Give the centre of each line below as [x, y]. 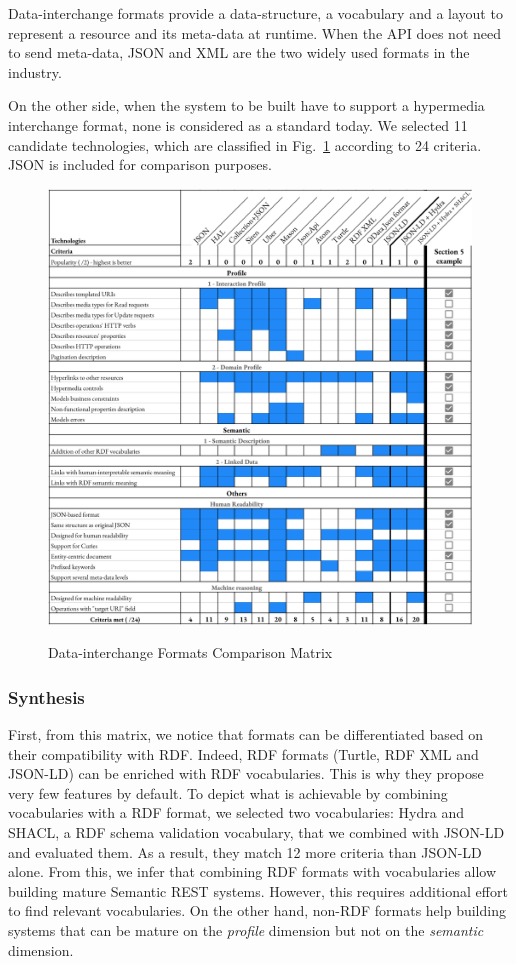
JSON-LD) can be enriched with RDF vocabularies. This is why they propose [246, 773]
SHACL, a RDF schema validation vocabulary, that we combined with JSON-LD [256, 832]
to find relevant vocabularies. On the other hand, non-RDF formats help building [257, 910]
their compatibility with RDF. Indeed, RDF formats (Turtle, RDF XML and [243, 753]
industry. [35, 71]
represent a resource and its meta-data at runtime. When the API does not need [254, 32]
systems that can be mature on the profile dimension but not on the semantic [246, 930]
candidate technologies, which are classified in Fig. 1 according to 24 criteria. [245, 144]
